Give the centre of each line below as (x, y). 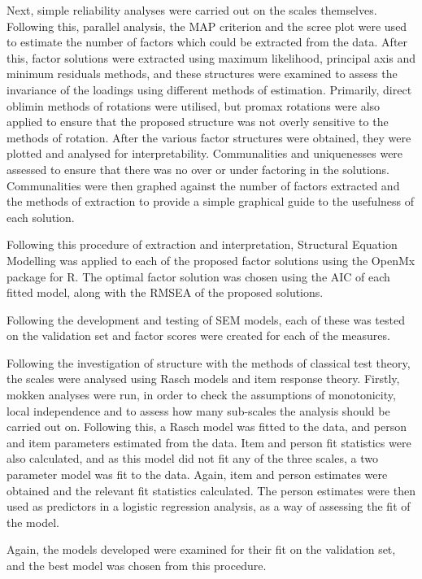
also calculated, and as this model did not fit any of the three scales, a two (192, 458)
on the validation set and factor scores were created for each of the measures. (198, 335)
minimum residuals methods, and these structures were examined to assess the (202, 74)
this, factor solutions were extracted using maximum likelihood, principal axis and (211, 57)
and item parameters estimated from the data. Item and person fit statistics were (209, 442)
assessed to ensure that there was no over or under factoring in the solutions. (198, 169)
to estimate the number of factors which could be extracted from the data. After (207, 42)
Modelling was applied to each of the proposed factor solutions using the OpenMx (211, 260)
